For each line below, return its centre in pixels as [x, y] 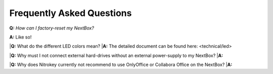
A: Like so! [20, 37]
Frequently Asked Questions [71, 13]
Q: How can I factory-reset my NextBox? [52, 28]
